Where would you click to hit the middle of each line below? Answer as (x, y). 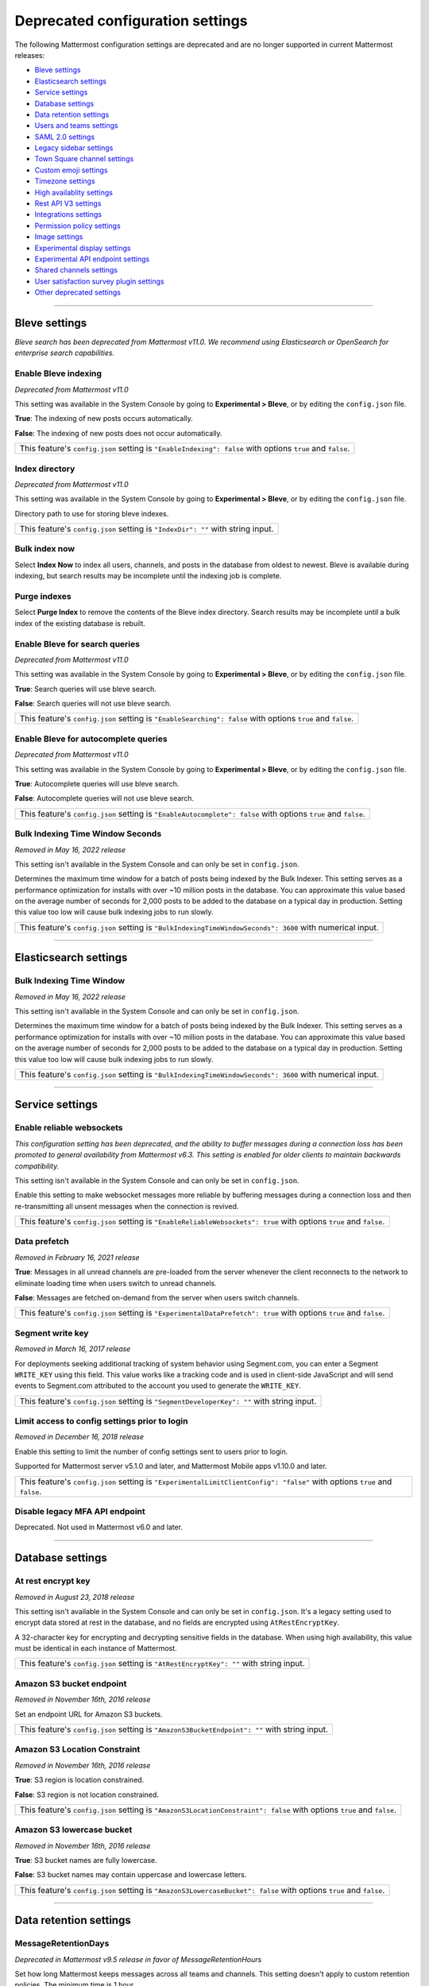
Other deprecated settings (77, 292)
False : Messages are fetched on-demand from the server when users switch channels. (157, 1297)
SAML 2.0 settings (65, 137)
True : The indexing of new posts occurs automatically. (104, 419)
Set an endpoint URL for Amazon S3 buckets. (89, 1714)
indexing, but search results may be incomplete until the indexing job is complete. (148, 576)
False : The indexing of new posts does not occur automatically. (118, 433)
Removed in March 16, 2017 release (73, 1349)
